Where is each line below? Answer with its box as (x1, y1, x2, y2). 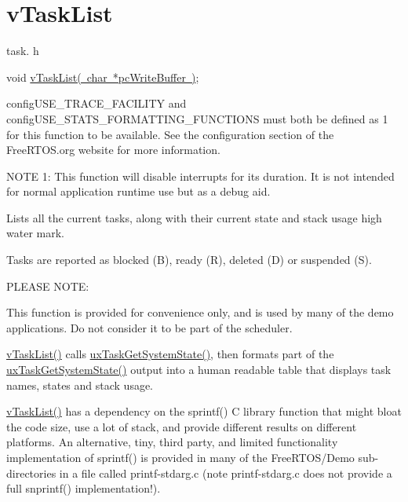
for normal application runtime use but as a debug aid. (6, 183, 271, 200)
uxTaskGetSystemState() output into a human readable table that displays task (6, 361, 392, 378)
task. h (6, 42, 39, 59)
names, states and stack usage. (6, 376, 154, 393)
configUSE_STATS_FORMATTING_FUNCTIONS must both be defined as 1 (6, 110, 388, 126)
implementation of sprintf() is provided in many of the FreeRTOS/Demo (6, 449, 355, 465)
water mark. (6, 225, 64, 241)
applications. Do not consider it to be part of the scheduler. (6, 319, 293, 335)
